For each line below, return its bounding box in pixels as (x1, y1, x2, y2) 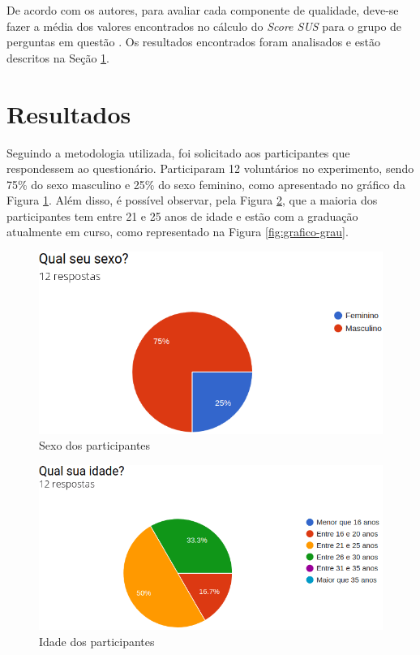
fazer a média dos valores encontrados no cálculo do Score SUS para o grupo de (6, 17, 402, 34)
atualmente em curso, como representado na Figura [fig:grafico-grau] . (6, 223, 349, 240)
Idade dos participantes (39, 632, 155, 649)
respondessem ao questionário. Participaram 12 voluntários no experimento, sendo (6, 160, 414, 177)
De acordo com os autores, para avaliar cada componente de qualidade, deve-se (6, 2, 399, 18)
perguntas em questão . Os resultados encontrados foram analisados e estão (6, 33, 380, 50)
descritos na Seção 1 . (6, 49, 109, 66)
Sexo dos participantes (39, 437, 151, 454)
